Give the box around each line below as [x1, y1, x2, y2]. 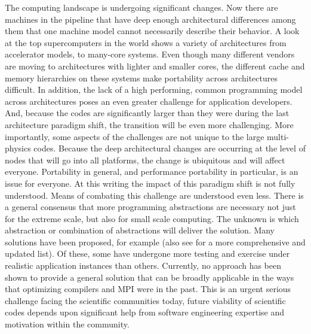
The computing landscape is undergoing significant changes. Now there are [5, 1, 278, 13]
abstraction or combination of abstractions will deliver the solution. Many [5, 224, 275, 236]
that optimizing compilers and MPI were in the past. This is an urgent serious [5, 283, 291, 295]
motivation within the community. [5, 318, 130, 330]
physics [5, 142, 31, 154]
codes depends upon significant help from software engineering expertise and [5, 306, 285, 318]
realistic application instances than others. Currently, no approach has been [5, 259, 282, 272]
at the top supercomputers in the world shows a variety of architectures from [5, 36, 287, 48]
